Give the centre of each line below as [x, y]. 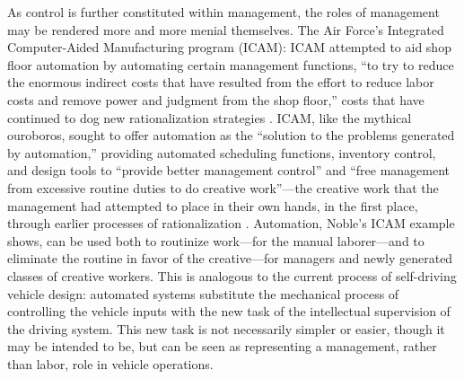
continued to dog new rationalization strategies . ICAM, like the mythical [210, 117]
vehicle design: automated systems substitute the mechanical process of [203, 293]
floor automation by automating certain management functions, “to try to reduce [231, 64]
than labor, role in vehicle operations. [110, 363]
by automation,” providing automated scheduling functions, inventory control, [222, 152]
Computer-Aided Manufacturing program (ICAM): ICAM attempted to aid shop [229, 47]
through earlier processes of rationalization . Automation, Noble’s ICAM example [231, 223]
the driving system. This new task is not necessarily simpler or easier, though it [226, 328]
